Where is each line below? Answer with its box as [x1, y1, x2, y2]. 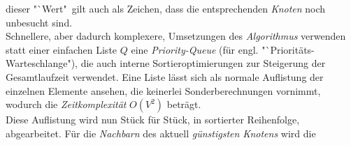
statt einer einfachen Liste [6, 42, 117, 56]
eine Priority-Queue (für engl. [131, 42, 259, 56]
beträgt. [166, 97, 201, 112]
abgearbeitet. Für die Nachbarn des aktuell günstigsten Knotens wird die [6, 125, 316, 140]
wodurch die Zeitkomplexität [6, 97, 127, 112]
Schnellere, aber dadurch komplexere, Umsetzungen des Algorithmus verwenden [6, 29, 346, 43]
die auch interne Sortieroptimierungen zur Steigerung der [80, 56, 326, 70]
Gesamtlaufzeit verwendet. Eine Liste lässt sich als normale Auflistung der [6, 69, 324, 84]
